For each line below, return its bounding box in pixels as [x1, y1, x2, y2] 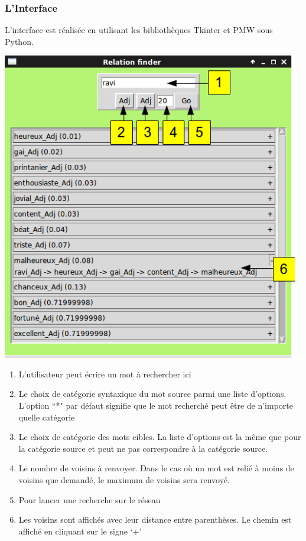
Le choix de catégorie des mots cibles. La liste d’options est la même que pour [18, 431, 301, 443]
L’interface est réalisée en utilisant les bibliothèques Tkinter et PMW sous [5, 24, 273, 36]
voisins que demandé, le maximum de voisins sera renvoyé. [18, 473, 230, 485]
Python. [5, 35, 34, 47]
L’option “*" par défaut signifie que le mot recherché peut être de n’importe [18, 399, 293, 411]
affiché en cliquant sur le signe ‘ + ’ [18, 524, 142, 537]
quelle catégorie [18, 410, 75, 423]
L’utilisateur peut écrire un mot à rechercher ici [18, 367, 191, 380]
